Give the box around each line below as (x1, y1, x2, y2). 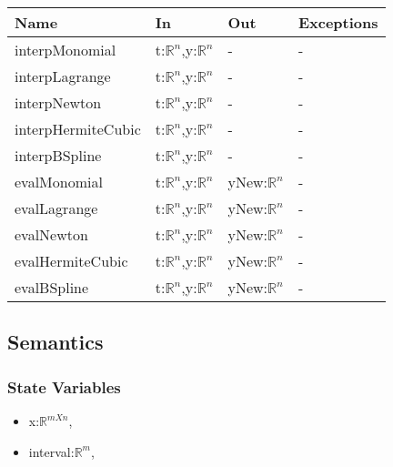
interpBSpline (15, 145, 102, 166)
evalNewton (15, 224, 88, 245)
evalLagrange (15, 198, 98, 218)
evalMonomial (15, 171, 103, 192)
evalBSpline (15, 277, 89, 298)
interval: (28, 442, 75, 461)
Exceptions (297, 12, 378, 33)
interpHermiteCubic (15, 118, 141, 139)
